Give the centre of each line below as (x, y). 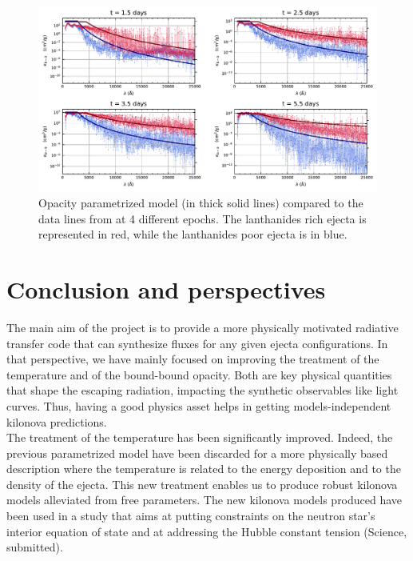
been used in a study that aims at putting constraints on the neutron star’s (191, 516)
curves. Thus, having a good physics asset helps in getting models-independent (199, 405)
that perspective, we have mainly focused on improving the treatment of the (193, 359)
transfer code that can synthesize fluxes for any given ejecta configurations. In (197, 343)
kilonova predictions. (57, 421)
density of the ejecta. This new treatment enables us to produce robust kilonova (202, 484)
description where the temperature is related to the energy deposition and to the (204, 469)
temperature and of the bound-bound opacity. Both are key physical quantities (199, 374)
